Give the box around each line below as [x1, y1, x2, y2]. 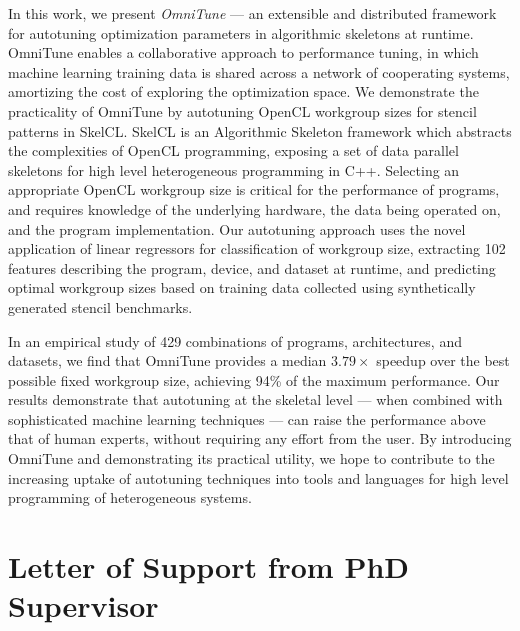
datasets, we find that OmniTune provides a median [8, 350, 327, 371]
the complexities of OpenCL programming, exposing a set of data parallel [8, 140, 459, 161]
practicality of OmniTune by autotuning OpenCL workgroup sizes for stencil [8, 100, 477, 121]
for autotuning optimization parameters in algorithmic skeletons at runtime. [8, 22, 474, 43]
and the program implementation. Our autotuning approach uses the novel [8, 218, 466, 239]
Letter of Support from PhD [8, 546, 409, 587]
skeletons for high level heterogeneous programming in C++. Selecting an [8, 159, 460, 180]
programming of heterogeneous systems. [8, 487, 252, 508]
